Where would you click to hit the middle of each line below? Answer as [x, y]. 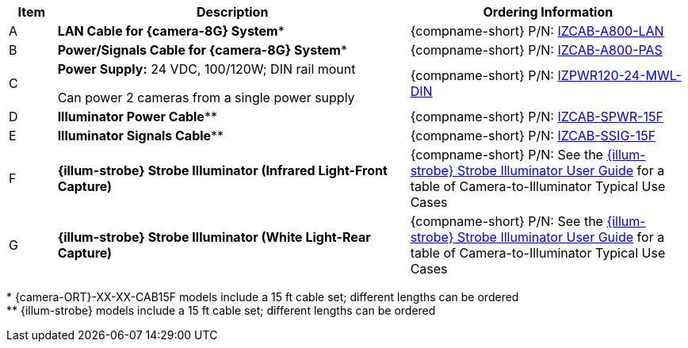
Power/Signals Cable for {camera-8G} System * [202, 50]
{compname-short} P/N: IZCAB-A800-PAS [536, 50]
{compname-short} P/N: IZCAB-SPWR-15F [537, 117]
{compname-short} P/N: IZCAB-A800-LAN [537, 31]
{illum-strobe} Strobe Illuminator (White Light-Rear [214, 237]
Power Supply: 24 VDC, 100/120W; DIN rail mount [206, 69]
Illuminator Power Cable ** [137, 117]
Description [232, 12]
